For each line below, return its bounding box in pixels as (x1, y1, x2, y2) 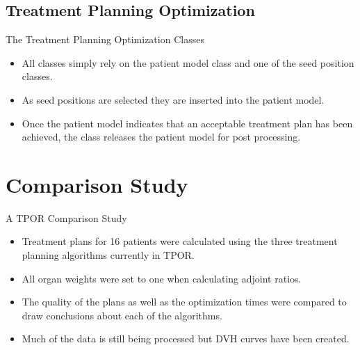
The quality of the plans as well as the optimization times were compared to (22, 294, 347, 309)
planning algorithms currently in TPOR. (22, 248, 195, 262)
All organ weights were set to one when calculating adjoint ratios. (22, 271, 302, 285)
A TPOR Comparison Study (6, 210, 127, 225)
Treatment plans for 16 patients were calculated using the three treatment (22, 234, 338, 248)
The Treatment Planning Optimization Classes (6, 32, 204, 47)
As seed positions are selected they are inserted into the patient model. (22, 92, 325, 106)
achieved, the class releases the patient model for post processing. (22, 129, 301, 144)
